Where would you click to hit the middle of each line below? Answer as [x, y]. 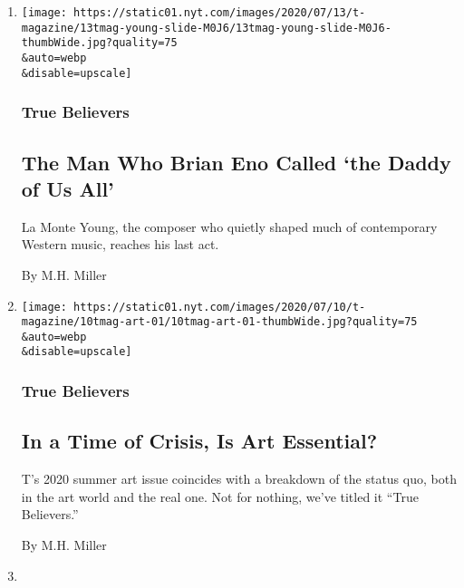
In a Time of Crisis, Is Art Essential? [199, 441]
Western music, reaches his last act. [120, 244]
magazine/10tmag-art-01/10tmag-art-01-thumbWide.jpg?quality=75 [219, 322]
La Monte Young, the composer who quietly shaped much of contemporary [229, 226]
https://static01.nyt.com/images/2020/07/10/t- [220, 307]
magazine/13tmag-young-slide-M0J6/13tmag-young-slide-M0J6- [206, 28]
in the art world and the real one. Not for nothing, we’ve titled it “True [220, 496]
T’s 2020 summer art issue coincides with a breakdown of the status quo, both [239, 479]
